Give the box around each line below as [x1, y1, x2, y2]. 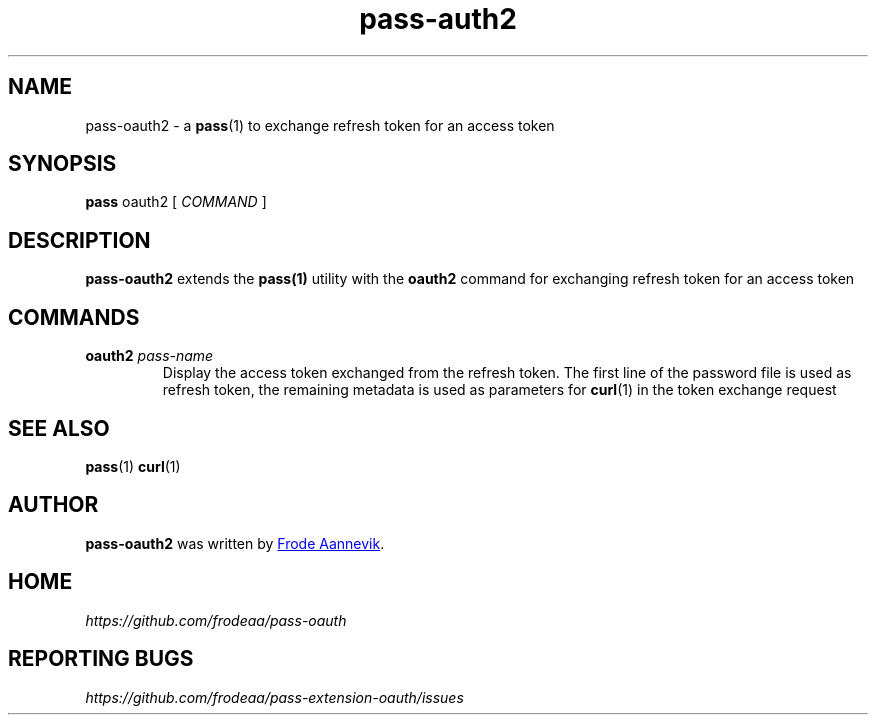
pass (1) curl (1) [85, 457, 181, 475]
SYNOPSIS [8, 151, 117, 177]
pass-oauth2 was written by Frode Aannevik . [85, 534, 385, 552]
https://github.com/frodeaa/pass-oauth [85, 611, 347, 629]
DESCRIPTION [8, 227, 151, 253]
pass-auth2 [359, 2, 517, 36]
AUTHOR [8, 492, 99, 518]
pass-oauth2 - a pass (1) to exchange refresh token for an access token [85, 116, 555, 134]
